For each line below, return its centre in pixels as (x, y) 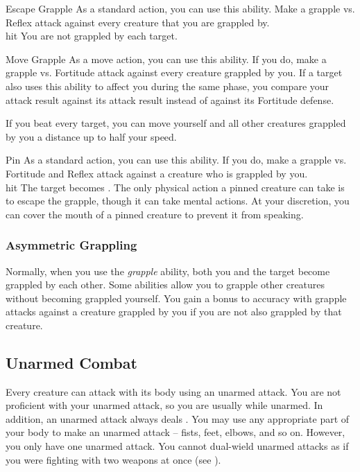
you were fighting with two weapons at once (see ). (113, 459)
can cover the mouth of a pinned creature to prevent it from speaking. (155, 214)
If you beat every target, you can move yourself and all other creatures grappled (176, 123)
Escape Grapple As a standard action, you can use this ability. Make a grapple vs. (180, 8)
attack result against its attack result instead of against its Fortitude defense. (170, 99)
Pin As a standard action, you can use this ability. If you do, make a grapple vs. (176, 160)
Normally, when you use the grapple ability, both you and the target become (168, 271)
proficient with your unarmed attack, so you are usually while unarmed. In (164, 405)
